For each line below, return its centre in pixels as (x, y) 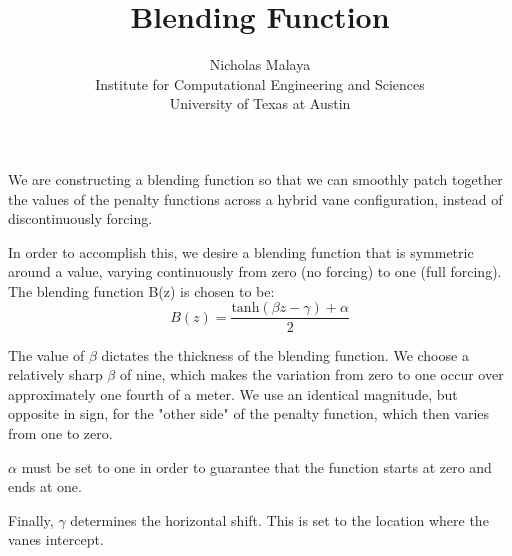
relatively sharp (55, 374)
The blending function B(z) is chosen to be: (141, 290)
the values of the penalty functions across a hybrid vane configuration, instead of (255, 198)
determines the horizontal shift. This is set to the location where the (279, 519)
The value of (46, 354)
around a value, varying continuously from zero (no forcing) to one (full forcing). (255, 271)
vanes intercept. (56, 539)
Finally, (31, 519)
